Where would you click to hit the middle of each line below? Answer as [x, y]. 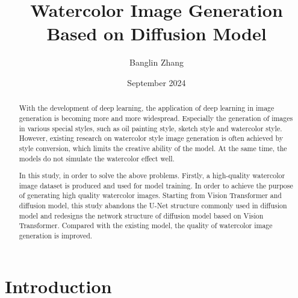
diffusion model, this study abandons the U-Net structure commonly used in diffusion [153, 206]
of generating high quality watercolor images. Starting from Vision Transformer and [150, 195]
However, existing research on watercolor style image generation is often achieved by [151, 138]
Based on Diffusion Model [157, 33]
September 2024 [157, 82]
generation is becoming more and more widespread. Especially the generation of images [156, 118]
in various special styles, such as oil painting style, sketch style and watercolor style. [151, 128]
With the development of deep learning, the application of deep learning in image [147, 108]
